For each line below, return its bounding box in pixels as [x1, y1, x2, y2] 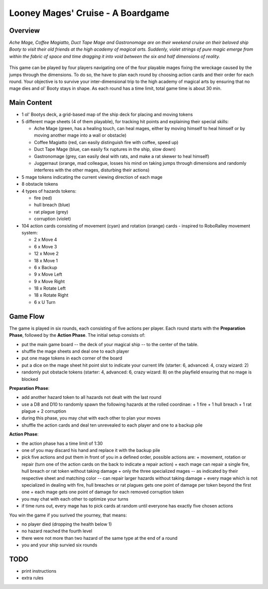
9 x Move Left [34, 271, 63, 278]
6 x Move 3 [34, 243, 57, 249]
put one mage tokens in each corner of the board [21, 355, 123, 361]
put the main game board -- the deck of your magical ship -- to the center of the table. [21, 341, 199, 347]
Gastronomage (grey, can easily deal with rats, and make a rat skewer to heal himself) [34, 153, 209, 159]
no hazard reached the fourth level [21, 528, 93, 534]
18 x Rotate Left [34, 286, 66, 292]
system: [21, 229, 38, 235]
